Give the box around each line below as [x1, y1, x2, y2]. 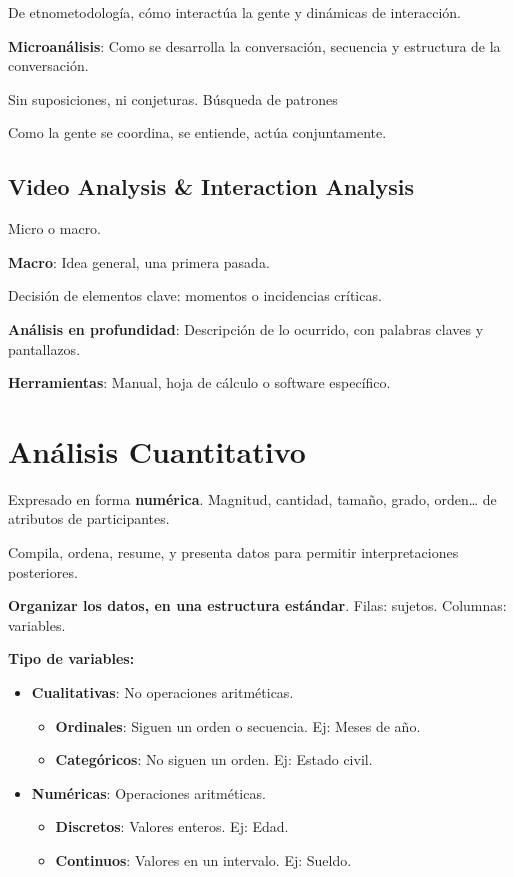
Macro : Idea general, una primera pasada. [8, 251, 270, 272]
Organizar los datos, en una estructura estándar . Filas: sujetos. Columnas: [8, 595, 507, 616]
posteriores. [8, 561, 78, 582]
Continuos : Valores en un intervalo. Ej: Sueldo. [55, 849, 352, 870]
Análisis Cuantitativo [8, 430, 306, 471]
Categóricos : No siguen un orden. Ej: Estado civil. [55, 749, 373, 770]
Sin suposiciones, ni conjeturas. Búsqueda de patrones [8, 88, 338, 109]
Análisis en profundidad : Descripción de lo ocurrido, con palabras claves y [8, 318, 484, 339]
